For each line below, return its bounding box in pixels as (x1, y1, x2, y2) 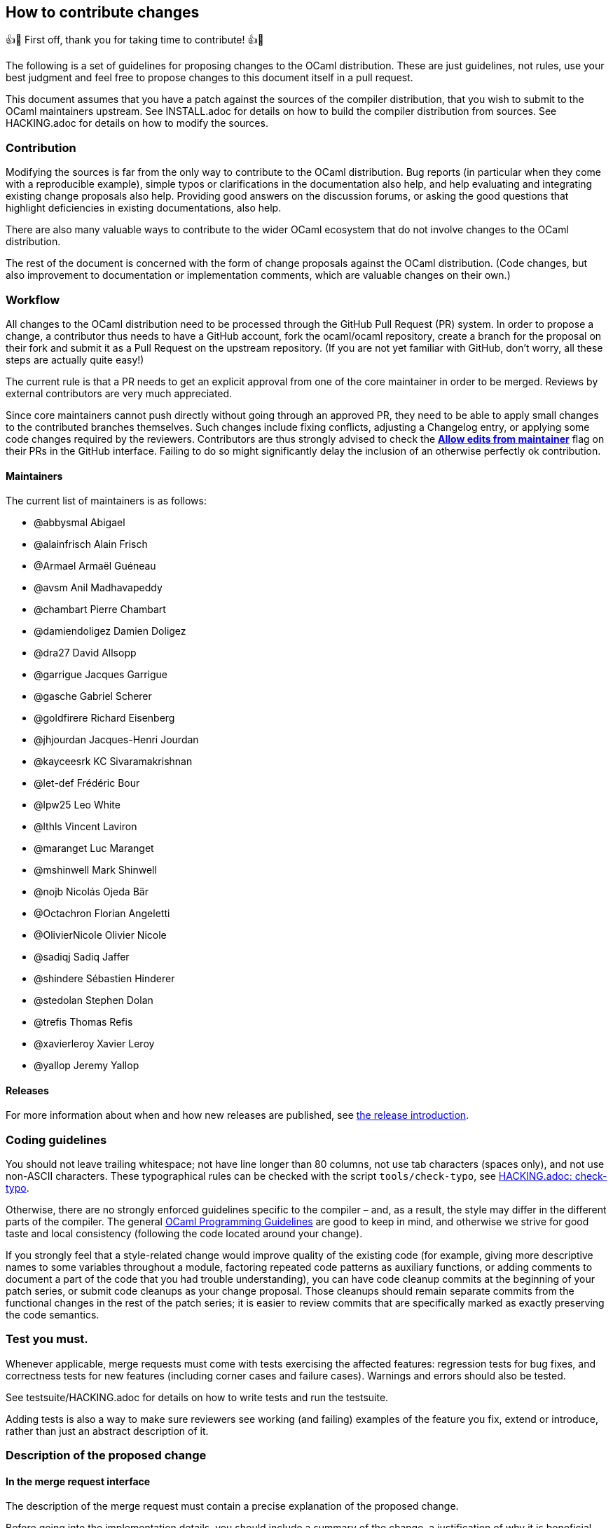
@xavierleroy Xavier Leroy (34, 1038, 155, 1050)
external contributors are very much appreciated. (6, 387, 233, 399)
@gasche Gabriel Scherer (34, 690, 152, 703)
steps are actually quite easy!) (6, 353, 144, 366)
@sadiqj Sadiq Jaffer (34, 951, 130, 963)
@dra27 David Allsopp (34, 647, 137, 659)
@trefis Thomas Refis (34, 1016, 133, 1028)
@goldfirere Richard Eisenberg (34, 712, 175, 724)
